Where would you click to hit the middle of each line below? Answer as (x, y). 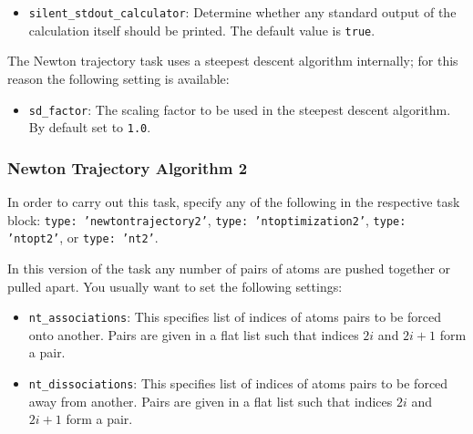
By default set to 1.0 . (90, 127)
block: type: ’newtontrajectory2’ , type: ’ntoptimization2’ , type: (207, 219)
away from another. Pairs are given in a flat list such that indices (211, 401)
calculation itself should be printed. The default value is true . (202, 30)
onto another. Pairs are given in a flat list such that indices (194, 334)
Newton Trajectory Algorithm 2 (128, 167)
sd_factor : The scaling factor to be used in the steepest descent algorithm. (240, 109)
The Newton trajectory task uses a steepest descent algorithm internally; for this (233, 61)
